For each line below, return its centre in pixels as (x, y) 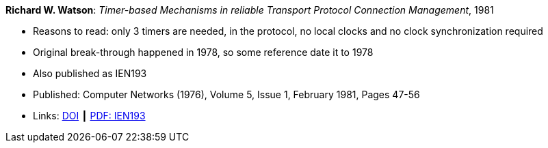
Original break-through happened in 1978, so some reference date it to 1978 (203, 52)
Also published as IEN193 (90, 73)
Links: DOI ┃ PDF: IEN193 (89, 116)
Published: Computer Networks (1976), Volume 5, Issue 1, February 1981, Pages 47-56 (226, 94)
